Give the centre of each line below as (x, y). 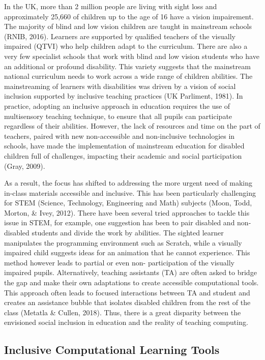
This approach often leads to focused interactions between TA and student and (127, 292)
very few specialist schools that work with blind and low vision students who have (132, 56)
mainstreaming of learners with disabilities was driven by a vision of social (120, 86)
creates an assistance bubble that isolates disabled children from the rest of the (127, 302)
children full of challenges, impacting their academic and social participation (123, 155)
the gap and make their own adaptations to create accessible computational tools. (131, 282)
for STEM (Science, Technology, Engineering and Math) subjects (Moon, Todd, (128, 203)
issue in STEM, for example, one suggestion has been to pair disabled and (120, 222)
